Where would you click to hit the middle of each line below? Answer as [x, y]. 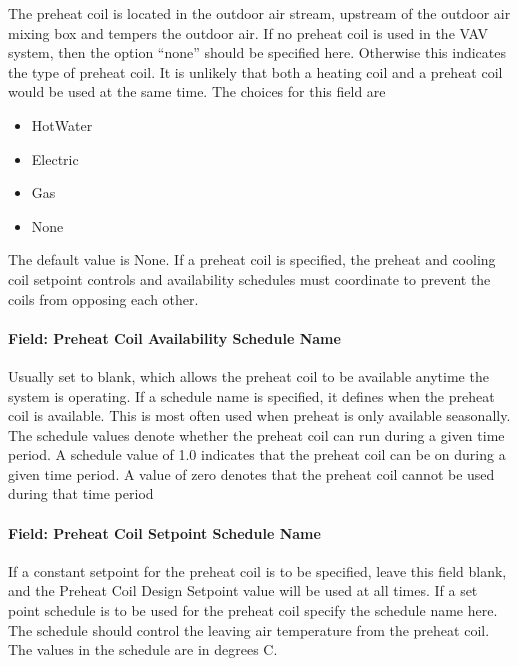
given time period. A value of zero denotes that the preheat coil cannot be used [251, 473]
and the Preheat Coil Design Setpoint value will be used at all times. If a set [243, 590]
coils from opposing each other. [103, 298]
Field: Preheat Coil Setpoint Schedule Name [164, 532]
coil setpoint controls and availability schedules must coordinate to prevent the [249, 278]
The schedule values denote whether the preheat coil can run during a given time [256, 434]
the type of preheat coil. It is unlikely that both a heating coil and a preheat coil [255, 71]
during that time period [81, 493]
